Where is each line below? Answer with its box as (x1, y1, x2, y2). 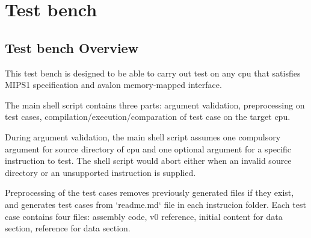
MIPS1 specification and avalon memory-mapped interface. (5, 78, 222, 91)
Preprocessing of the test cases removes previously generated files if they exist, (5, 186, 294, 199)
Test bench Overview (5, 38, 139, 57)
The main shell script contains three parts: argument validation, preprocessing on (5, 98, 305, 111)
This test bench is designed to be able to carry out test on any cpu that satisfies (5, 66, 301, 79)
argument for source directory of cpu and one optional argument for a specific (5, 142, 292, 155)
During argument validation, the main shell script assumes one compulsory (5, 130, 281, 143)
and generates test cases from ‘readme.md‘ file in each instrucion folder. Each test (5, 198, 306, 210)
